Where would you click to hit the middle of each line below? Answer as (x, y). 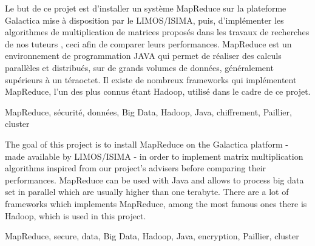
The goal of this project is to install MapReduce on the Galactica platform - (147, 144)
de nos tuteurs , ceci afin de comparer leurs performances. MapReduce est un (148, 43)
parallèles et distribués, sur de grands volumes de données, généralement (139, 67)
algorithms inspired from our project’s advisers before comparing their (136, 168)
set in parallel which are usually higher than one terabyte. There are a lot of (147, 192)
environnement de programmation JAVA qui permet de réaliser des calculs (143, 56)
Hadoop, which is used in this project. (76, 215)
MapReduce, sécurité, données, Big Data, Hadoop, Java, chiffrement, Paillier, (148, 111)
